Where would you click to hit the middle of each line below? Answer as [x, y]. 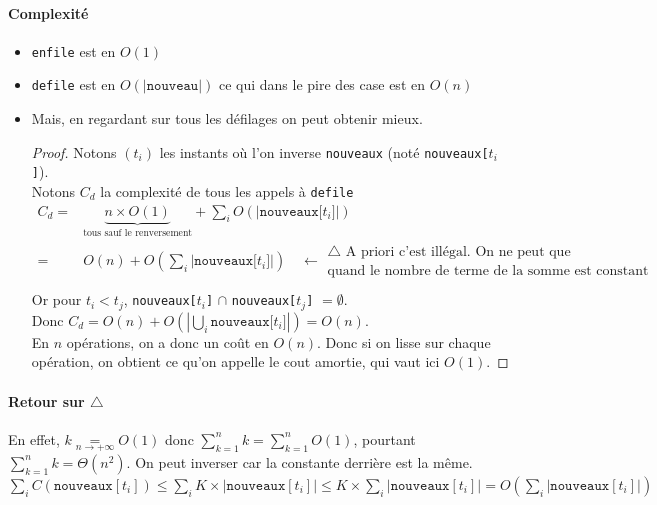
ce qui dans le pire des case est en [321, 84]
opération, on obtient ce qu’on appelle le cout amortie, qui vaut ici [235, 361]
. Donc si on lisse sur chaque [404, 341]
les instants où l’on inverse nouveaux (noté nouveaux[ [324, 151]
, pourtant [384, 438]
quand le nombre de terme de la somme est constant [488, 271]
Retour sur [46, 400]
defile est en [73, 84]
